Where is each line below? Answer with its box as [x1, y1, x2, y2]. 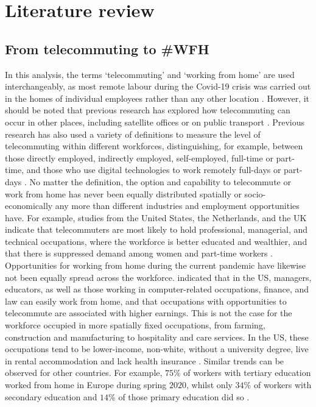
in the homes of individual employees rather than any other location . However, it [5, 91, 310, 104]
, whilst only [186, 378, 233, 391]
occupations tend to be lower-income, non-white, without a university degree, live [5, 342, 309, 355]
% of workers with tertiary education [174, 366, 311, 379]
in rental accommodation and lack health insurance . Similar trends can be [5, 354, 284, 367]
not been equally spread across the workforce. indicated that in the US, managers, [5, 271, 312, 283]
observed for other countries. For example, [5, 366, 163, 379]
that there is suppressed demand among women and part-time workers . [5, 247, 273, 260]
